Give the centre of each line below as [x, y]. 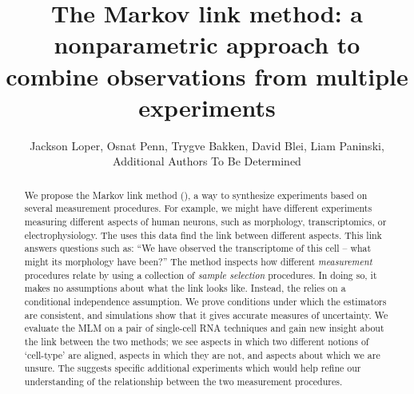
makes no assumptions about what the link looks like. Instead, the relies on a [185, 288]
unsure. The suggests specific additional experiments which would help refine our [193, 368]
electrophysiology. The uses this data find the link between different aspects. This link [203, 235]
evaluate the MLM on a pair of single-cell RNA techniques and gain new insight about [204, 328]
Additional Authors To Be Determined [207, 161]
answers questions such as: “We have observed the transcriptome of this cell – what [198, 248]
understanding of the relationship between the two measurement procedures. [183, 381]
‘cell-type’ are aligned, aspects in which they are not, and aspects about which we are [202, 354]
